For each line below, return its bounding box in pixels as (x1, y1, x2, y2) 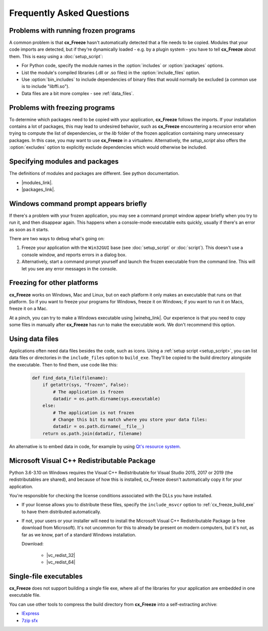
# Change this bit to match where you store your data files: (53, 417, 208, 423)
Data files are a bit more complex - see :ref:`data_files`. (21, 90, 134, 96)
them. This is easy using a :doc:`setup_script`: (9, 53, 103, 59)
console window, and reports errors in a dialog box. (21, 252, 127, 258)
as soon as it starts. (9, 226, 49, 232)
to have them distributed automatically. (21, 509, 101, 515)
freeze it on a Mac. (9, 306, 48, 312)
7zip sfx (21, 617, 38, 624)
